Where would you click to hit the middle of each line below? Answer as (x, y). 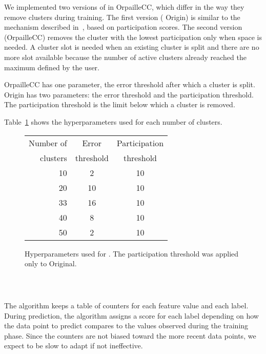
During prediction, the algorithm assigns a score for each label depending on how (131, 315)
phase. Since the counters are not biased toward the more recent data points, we (130, 335)
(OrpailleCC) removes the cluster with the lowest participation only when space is (133, 37)
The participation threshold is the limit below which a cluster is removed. (120, 104)
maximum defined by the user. (52, 67)
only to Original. (51, 263)
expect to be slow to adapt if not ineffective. (74, 346)
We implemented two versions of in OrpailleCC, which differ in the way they (124, 7)
